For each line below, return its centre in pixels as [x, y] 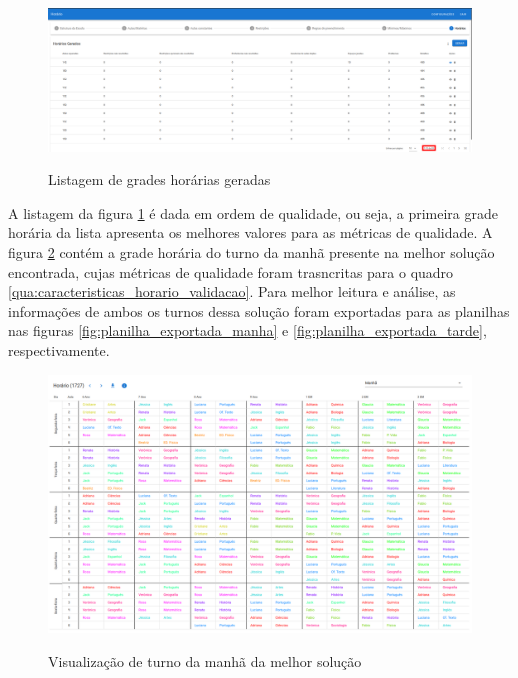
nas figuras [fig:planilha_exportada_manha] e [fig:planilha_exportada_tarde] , [247, 330]
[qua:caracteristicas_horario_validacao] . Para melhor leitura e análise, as [232, 291]
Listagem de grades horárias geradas [159, 179]
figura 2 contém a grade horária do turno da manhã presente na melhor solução [251, 252]
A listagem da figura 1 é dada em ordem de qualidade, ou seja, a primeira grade [253, 212]
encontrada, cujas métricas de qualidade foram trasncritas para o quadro [231, 271]
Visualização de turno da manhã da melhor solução [205, 660]
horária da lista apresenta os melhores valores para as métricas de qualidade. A [250, 232]
